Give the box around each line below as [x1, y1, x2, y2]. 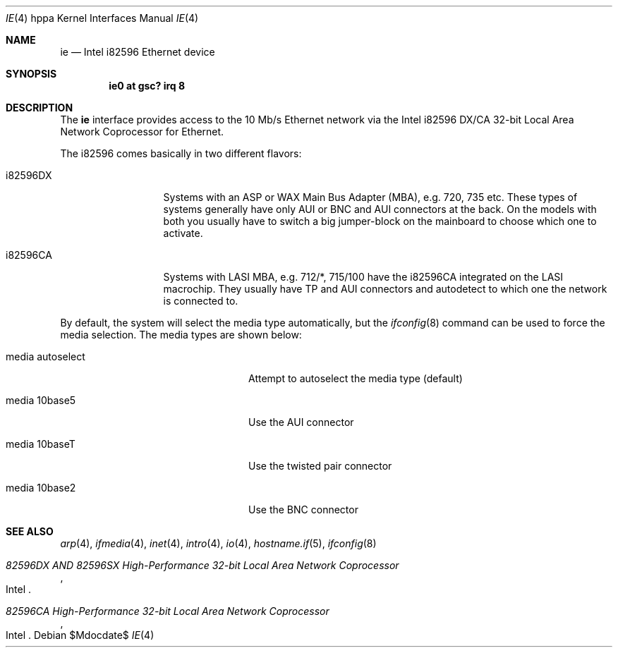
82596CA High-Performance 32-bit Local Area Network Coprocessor [6, 605, 329, 617]
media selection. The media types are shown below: [60, 329, 302, 341]
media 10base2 [6, 482, 76, 494]
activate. [163, 227, 203, 239]
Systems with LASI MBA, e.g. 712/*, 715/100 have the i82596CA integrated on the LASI [163, 271, 564, 283]
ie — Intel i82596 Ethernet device [60, 46, 215, 58]
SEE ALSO [6, 525, 54, 537]
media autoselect [6, 350, 85, 362]
